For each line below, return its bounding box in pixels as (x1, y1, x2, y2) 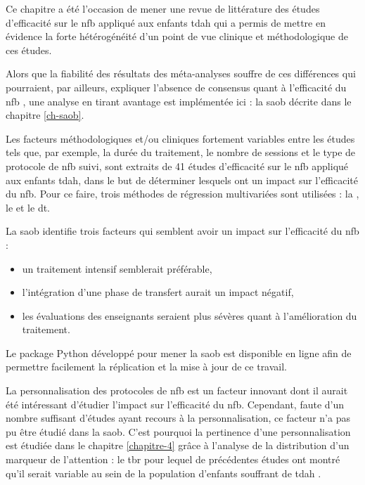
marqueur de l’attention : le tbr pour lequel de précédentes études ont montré (6, 452, 340, 467)
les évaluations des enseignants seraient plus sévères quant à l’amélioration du (22, 308, 357, 323)
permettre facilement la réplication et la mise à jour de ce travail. (6, 359, 288, 374)
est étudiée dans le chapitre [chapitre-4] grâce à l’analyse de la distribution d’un (6, 438, 350, 453)
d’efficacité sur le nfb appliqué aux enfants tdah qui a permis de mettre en (6, 15, 326, 30)
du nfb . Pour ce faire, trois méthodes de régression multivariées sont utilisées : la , (6, 186, 359, 201)
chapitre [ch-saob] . (6, 108, 84, 122)
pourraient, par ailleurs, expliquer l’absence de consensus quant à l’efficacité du (6, 79, 347, 94)
